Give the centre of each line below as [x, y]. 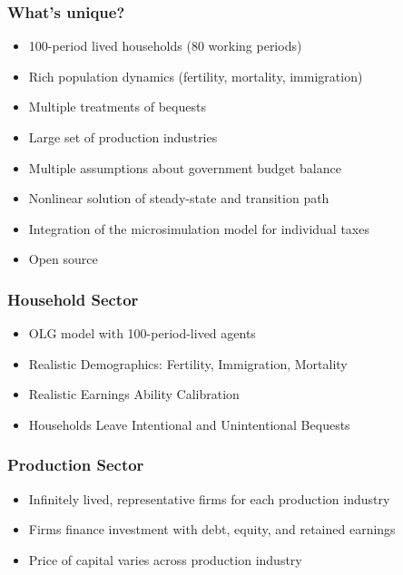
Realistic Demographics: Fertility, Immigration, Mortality [188, 363]
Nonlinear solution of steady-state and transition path [179, 198]
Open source [63, 259]
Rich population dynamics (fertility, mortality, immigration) [196, 76]
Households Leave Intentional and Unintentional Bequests [189, 424]
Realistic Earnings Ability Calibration [134, 394]
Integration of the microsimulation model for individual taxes [199, 228]
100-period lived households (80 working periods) [165, 46]
